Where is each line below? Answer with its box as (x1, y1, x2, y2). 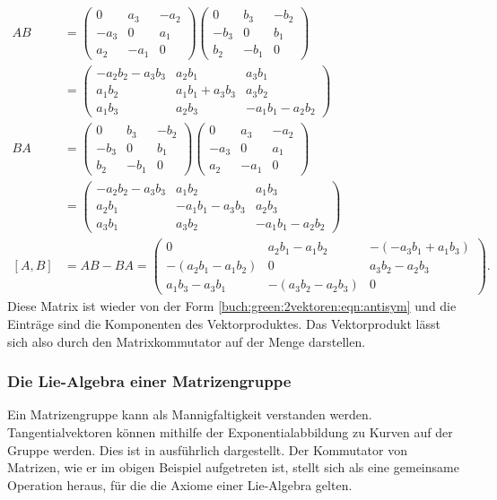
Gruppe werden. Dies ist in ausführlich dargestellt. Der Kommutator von (7, 440, 407, 459)
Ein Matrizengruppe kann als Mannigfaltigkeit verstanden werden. (7, 405, 372, 424)
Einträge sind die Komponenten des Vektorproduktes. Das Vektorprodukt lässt (7, 315, 440, 333)
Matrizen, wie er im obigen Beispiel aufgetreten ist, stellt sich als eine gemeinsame (7, 458, 459, 477)
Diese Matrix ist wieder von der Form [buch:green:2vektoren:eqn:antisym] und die (7, 297, 457, 315)
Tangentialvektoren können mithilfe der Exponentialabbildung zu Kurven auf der (7, 423, 453, 442)
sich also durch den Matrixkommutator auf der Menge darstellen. (7, 332, 366, 350)
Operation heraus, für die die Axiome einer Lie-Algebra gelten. (7, 475, 353, 494)
